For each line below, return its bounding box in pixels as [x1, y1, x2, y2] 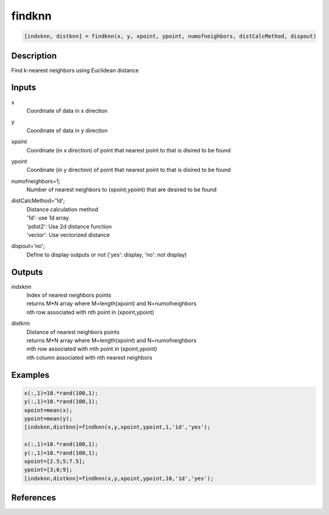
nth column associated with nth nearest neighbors [26, 353, 152, 361]
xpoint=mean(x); [24, 407, 73, 414]
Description [11, 51, 57, 61]
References [11, 492, 56, 503]
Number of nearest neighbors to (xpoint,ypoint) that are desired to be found [26, 186, 217, 193]
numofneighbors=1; [11, 177, 60, 185]
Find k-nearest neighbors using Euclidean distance [11, 66, 140, 74]
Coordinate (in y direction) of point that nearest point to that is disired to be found [26, 166, 231, 174]
